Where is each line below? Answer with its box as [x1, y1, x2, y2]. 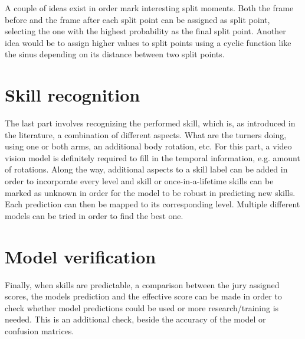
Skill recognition [5, 83, 140, 107]
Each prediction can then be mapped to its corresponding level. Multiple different [5, 198, 300, 210]
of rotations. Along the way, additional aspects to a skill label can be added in [5, 163, 288, 175]
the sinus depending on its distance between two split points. [5, 48, 225, 60]
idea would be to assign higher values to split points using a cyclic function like [5, 36, 291, 48]
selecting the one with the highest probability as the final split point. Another [5, 25, 286, 37]
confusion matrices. [5, 324, 74, 337]
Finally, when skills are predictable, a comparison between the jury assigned [5, 278, 280, 291]
